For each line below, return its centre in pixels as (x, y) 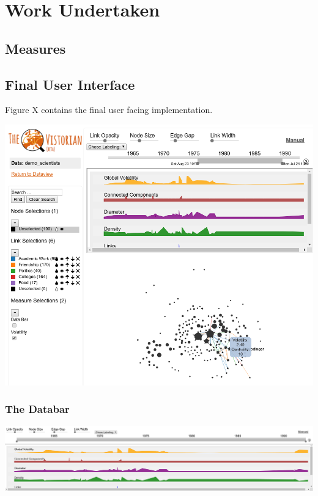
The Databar (37, 409)
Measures (35, 48)
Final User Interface (70, 84)
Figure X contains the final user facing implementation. (109, 110)
